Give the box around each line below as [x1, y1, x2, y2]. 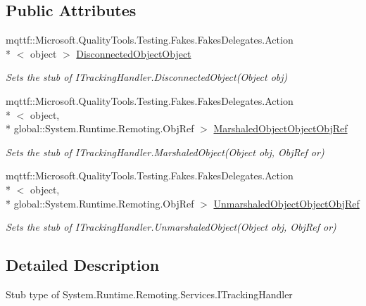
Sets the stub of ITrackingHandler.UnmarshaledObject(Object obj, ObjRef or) [6, 219, 336, 234]
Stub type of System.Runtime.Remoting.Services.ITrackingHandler [6, 286, 293, 301]
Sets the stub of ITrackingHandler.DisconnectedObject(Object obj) [6, 70, 288, 84]
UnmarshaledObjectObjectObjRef [213, 196, 360, 210]
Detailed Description [6, 254, 160, 276]
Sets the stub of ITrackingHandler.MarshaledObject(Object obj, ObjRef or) [6, 144, 324, 159]
